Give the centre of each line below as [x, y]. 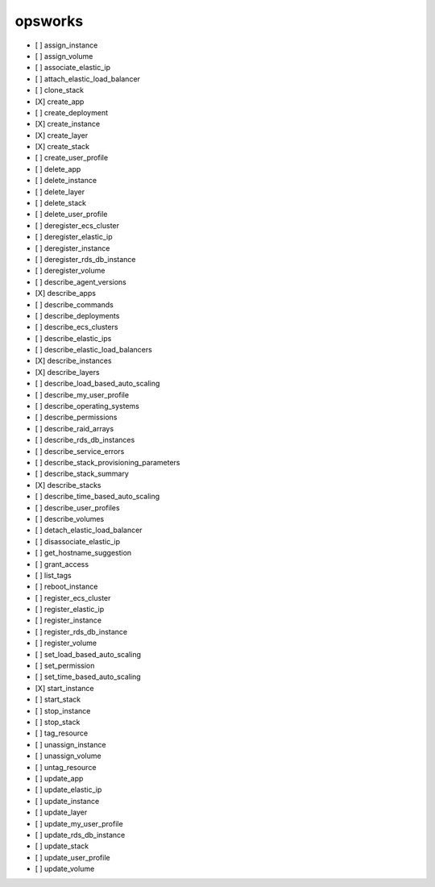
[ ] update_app [59, 778]
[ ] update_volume [65, 869]
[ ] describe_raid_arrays [75, 428]
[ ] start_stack [58, 700]
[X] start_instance [64, 688]
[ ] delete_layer [60, 192]
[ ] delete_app [58, 169]
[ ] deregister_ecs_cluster [77, 225]
